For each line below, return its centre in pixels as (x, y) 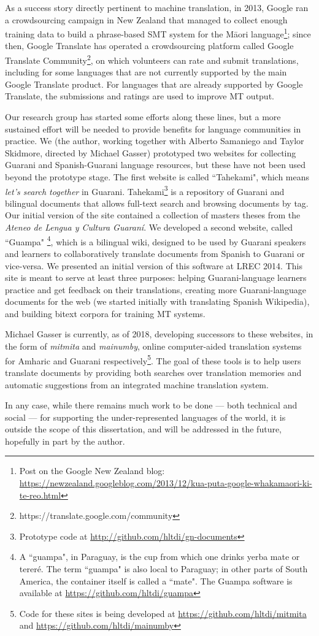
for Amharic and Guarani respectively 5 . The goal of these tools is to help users (153, 359)
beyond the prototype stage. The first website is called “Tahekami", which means (157, 177)
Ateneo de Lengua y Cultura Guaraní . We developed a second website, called (149, 227)
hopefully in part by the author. (65, 441)
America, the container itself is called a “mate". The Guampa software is (156, 580)
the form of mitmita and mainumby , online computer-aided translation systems (153, 346)
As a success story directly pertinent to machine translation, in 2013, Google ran (157, 7)
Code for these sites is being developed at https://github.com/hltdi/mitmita (163, 613)
